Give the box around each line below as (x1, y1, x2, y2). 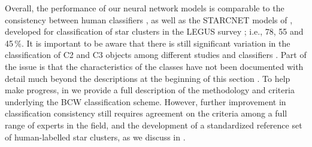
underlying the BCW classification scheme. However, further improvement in (5, 95, 286, 108)
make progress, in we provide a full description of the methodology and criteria (5, 84, 295, 96)
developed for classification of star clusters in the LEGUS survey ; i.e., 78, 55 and (5, 25, 304, 38)
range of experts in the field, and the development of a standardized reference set (5, 118, 302, 131)
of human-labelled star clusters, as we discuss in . (5, 130, 186, 143)
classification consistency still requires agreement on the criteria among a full (5, 107, 287, 120)
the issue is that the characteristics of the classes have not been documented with (5, 60, 304, 72)
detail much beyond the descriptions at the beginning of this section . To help (5, 72, 290, 84)
